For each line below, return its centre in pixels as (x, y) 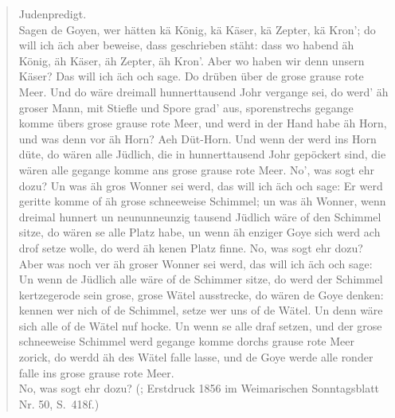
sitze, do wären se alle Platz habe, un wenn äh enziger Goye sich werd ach (199, 232)
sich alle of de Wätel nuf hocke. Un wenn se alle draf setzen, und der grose (200, 325)
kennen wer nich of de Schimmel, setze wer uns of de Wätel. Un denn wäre (201, 310)
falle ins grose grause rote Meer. (96, 372)
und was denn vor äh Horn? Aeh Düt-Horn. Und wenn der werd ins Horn (197, 138)
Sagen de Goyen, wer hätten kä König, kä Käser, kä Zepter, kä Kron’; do (197, 29)
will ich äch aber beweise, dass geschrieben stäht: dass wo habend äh (186, 45)
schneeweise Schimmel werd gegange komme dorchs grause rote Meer (186, 341)
